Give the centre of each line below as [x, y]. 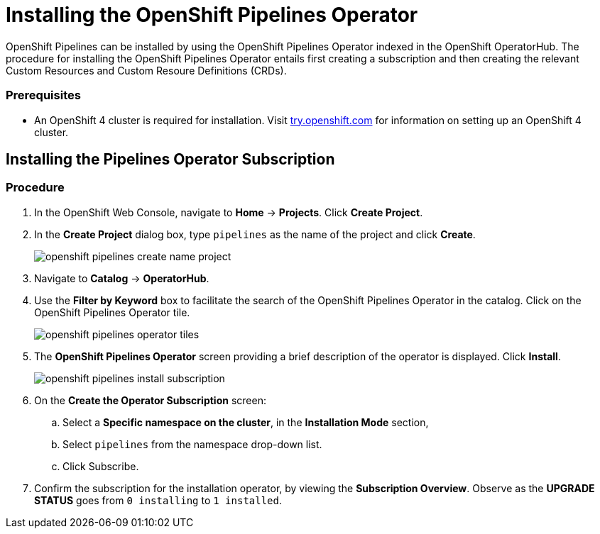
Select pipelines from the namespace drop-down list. [192, 444]
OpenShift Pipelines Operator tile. [112, 312]
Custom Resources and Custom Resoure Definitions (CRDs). [146, 70]
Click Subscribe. [101, 466]
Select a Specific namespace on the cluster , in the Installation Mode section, [246, 422]
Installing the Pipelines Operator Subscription [170, 159]
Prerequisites [43, 95]
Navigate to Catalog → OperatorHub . [122, 278]
